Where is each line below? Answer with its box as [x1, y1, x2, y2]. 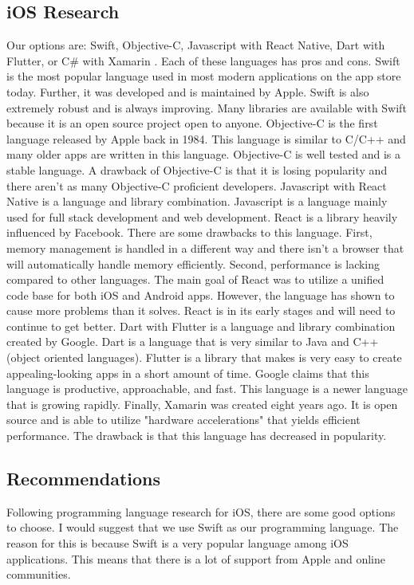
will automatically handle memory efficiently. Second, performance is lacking [6, 255, 380, 272]
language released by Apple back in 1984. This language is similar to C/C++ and [6, 130, 406, 147]
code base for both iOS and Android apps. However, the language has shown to [6, 286, 395, 303]
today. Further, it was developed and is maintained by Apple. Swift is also [6, 83, 369, 100]
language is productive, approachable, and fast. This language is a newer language [6, 380, 408, 397]
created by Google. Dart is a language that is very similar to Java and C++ [6, 333, 379, 350]
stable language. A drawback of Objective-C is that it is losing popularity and [6, 161, 388, 178]
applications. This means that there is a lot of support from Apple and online [6, 550, 385, 567]
